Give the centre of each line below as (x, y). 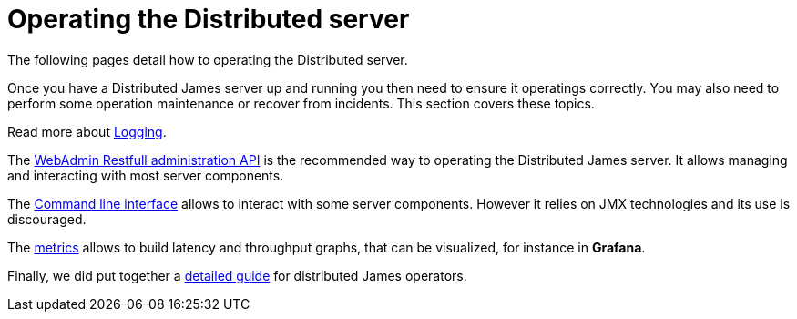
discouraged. (47, 219)
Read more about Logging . (87, 131)
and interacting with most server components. (146, 175)
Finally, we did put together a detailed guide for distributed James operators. (237, 275)
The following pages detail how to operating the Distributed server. (208, 59)
